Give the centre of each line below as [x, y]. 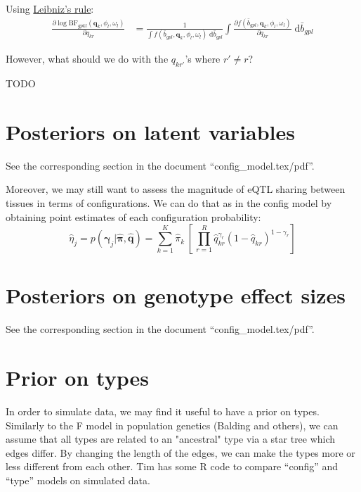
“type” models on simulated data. [78, 480]
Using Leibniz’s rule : [50, 8]
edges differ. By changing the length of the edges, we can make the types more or [180, 452]
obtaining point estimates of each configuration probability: [133, 216]
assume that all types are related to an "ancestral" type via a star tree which [171, 439]
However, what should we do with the [87, 59]
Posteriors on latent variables [151, 131]
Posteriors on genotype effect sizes [176, 295]
